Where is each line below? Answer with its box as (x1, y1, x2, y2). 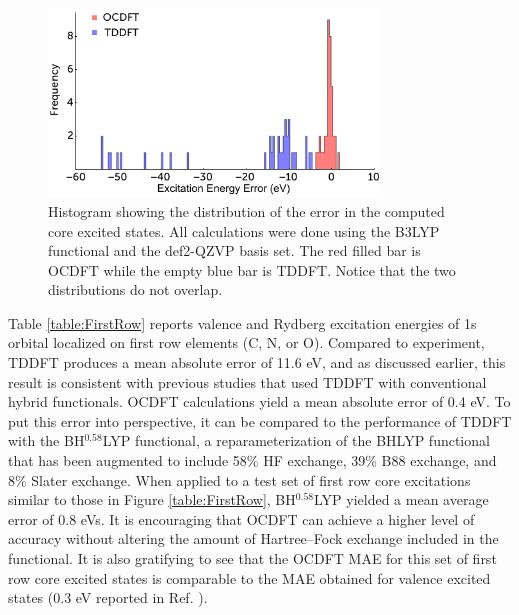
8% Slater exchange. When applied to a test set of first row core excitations (8, 469, 471, 490)
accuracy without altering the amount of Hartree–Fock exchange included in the (8, 528, 499, 549)
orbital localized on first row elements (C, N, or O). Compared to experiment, (8, 332, 485, 353)
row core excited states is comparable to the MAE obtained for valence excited (8, 567, 491, 588)
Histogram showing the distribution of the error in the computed (48, 200, 445, 221)
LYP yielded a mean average (313, 489, 489, 510)
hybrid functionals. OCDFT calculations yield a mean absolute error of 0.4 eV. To (8, 391, 511, 412)
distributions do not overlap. (48, 279, 223, 300)
